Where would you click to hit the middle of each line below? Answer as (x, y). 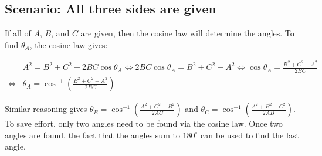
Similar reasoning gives (46, 109)
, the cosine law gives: (69, 44)
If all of (18, 33)
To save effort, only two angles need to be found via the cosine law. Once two (144, 123)
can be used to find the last (250, 135)
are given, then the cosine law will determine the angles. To (187, 33)
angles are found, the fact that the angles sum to (92, 135)
